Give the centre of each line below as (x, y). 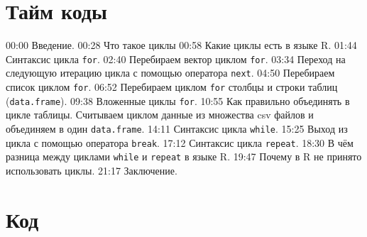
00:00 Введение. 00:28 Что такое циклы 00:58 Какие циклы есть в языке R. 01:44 (181, 45)
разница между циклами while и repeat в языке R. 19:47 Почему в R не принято (184, 156)
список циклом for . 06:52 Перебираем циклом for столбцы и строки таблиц (172, 87)
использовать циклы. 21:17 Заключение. (92, 170)
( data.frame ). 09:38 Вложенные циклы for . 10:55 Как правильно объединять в (178, 100)
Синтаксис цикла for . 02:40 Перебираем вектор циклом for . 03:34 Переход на (176, 59)
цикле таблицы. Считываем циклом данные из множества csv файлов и (160, 115)
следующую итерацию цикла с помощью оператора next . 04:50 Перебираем (170, 73)
